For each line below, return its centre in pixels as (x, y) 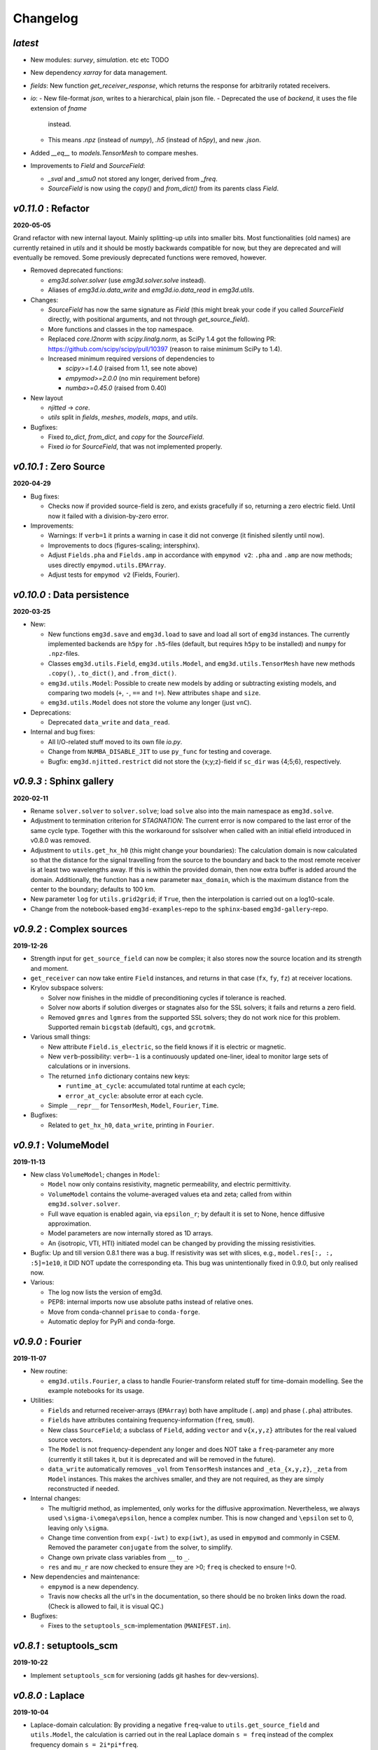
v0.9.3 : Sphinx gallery (63, 782)
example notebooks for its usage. (96, 1391)
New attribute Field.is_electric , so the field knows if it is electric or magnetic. (167, 1046)
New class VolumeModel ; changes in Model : (95, 1175)
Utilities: (42, 1401)
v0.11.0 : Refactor (51, 208)
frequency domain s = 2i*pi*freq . (84, 1744)
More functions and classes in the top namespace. (121, 329)
